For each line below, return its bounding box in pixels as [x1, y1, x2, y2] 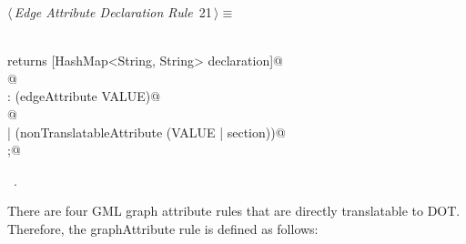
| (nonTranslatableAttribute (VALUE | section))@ [7, 122, 286, 141]
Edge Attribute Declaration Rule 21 [14, 3, 212, 21]
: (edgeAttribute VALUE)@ [7, 86, 161, 106]
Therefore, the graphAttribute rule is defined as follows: [7, 219, 319, 238]
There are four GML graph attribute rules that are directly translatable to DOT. [7, 201, 461, 220]
